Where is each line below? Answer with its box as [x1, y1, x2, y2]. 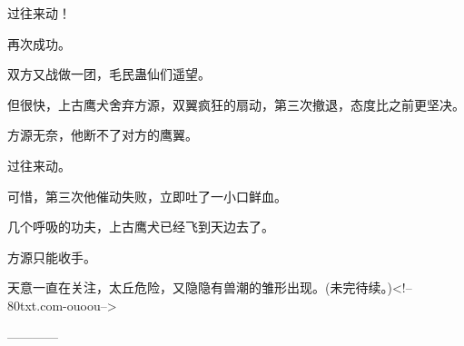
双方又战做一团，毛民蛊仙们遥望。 [7, 64, 211, 84]
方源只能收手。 [7, 247, 96, 266]
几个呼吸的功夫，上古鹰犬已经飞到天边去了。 [7, 217, 274, 236]
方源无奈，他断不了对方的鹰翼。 [7, 125, 198, 144]
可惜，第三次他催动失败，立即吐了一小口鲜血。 [7, 186, 287, 205]
